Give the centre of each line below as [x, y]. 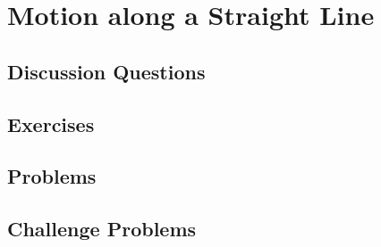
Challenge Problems [102, 229]
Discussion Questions [106, 71]
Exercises [51, 123]
